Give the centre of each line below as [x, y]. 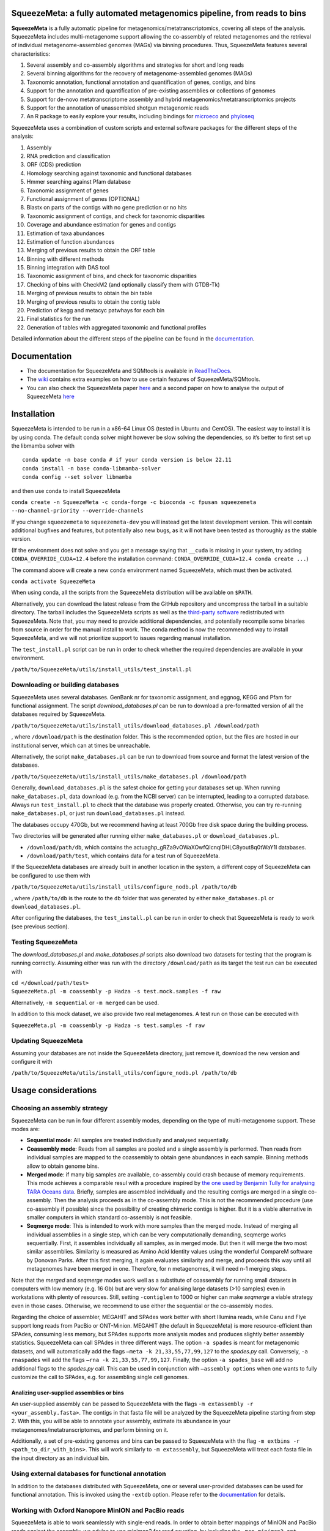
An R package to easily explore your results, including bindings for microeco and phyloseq [140, 116]
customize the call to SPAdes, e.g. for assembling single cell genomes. [100, 1377]
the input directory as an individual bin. [60, 1458]
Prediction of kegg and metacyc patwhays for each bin [96, 310]
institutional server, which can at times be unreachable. [81, 745]
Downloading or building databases [65, 685]
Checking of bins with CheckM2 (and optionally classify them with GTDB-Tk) [123, 284]
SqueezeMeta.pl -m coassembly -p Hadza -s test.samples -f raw [108, 1025]
